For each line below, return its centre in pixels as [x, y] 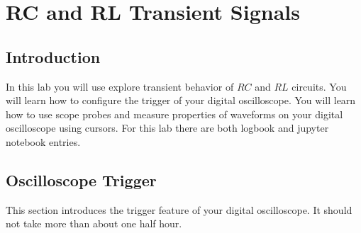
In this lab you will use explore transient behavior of [120, 86]
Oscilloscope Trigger [81, 180]
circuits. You [319, 86]
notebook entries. [43, 141]
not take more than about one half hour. [94, 223]
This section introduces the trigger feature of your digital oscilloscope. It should [179, 209]
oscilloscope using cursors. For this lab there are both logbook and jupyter [167, 128]
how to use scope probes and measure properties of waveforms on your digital [174, 114]
